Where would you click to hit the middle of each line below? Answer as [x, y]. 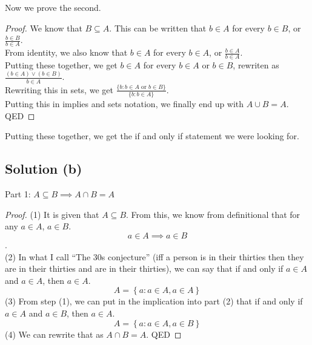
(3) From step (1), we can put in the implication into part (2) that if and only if [154, 301]
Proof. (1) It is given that [52, 214]
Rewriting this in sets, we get [59, 89]
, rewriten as [256, 64]
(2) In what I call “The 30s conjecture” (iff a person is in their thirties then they [154, 256]
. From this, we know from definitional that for [213, 214]
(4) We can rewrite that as [54, 334]
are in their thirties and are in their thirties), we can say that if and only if [144, 268]
